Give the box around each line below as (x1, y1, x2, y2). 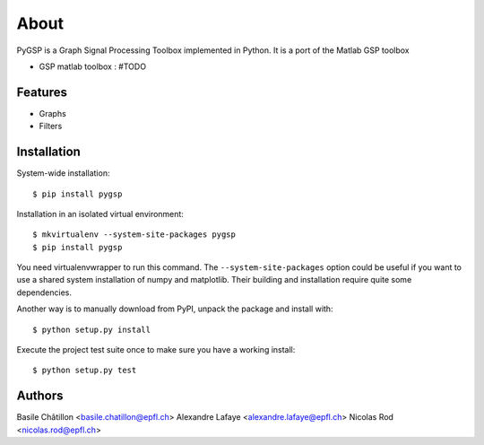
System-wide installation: (16, 168, 110, 179)
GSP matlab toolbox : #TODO (39, 61, 147, 72)
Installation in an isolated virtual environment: (16, 208, 184, 219)
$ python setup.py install (32, 324, 151, 335)
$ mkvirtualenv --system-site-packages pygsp (32, 230, 237, 240)
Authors (16, 388, 64, 404)
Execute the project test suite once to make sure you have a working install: (16, 345, 296, 355)
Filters (39, 121, 63, 132)
